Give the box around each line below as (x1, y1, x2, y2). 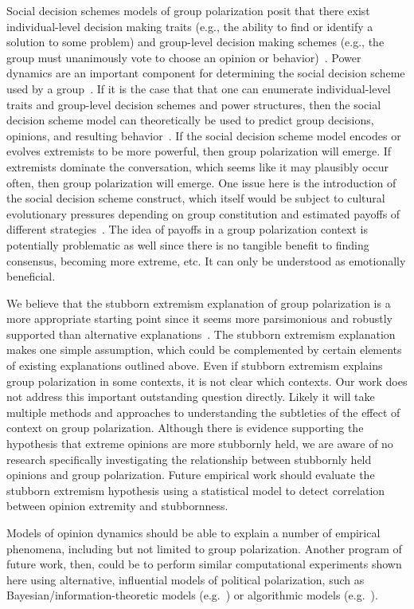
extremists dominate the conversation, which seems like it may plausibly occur (6, 158, 389, 175)
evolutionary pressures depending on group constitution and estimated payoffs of (6, 205, 400, 222)
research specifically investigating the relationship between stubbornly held (6, 450, 372, 467)
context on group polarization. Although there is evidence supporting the (6, 419, 364, 436)
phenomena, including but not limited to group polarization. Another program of (6, 540, 402, 556)
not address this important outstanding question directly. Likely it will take (6, 388, 375, 405)
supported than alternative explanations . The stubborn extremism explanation (6, 325, 396, 342)
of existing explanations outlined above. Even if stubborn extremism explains (6, 357, 383, 374)
